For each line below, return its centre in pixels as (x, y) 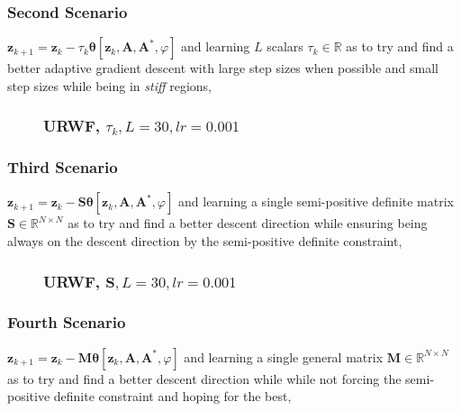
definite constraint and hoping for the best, (172, 396)
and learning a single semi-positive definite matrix (316, 201)
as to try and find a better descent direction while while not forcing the (204, 378)
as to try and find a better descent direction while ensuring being (248, 223)
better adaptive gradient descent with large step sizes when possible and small (223, 68)
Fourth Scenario (67, 322)
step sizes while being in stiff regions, (109, 85)
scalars (285, 46)
